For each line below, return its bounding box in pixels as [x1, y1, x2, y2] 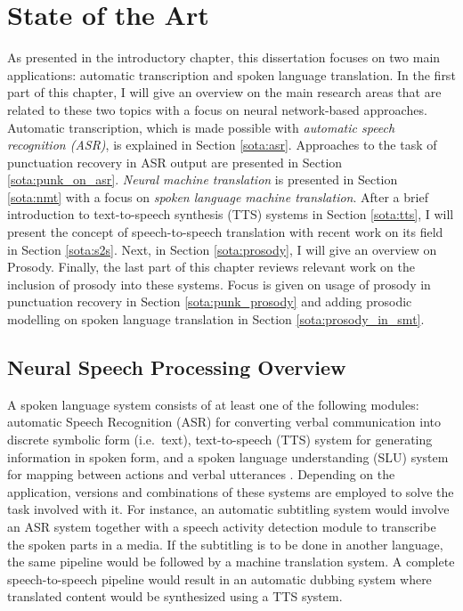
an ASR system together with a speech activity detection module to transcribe [7, 517, 436, 535]
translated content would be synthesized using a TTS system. [7, 587, 343, 606]
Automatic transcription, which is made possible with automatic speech [7, 118, 395, 136]
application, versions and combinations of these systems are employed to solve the [7, 482, 454, 501]
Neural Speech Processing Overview [7, 354, 346, 381]
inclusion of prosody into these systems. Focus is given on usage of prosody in [7, 274, 431, 293]
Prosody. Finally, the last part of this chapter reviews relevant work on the [7, 257, 415, 276]
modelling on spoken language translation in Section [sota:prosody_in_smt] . [7, 310, 425, 329]
